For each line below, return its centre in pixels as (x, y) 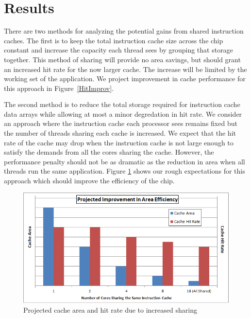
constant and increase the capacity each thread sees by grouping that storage (118, 50)
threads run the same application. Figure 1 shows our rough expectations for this (125, 171)
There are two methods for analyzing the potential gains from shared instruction (124, 31)
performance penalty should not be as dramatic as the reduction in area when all (125, 161)
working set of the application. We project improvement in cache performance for (125, 79)
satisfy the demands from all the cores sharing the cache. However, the (109, 152)
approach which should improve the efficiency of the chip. (89, 181)
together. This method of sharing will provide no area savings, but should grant (122, 59)
